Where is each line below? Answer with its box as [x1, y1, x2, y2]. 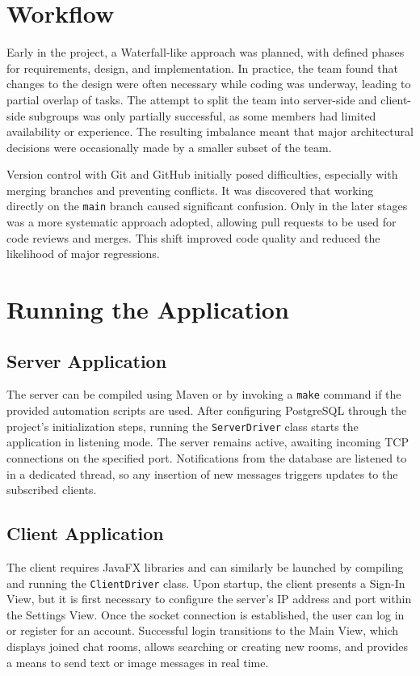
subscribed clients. [6, 481, 97, 498]
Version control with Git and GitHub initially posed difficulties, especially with [6, 166, 398, 183]
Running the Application [6, 293, 289, 326]
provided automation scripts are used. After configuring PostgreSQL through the [6, 402, 407, 419]
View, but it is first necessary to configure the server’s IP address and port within [6, 590, 412, 607]
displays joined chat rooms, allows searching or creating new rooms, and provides [6, 638, 408, 654]
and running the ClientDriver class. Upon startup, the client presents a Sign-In [6, 574, 405, 591]
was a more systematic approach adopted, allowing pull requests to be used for [6, 213, 397, 230]
